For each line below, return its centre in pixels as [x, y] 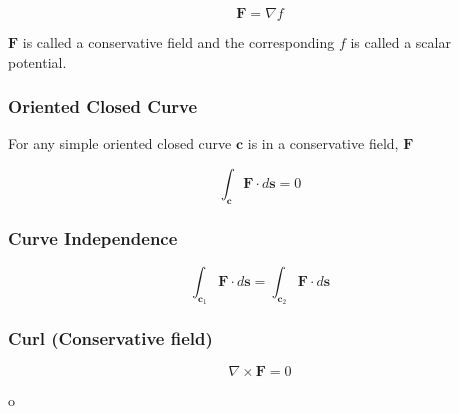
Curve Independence [93, 237]
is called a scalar [400, 42]
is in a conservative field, [323, 143]
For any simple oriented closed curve [120, 143]
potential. [37, 61]
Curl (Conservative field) [110, 338]
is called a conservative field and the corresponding [178, 42]
